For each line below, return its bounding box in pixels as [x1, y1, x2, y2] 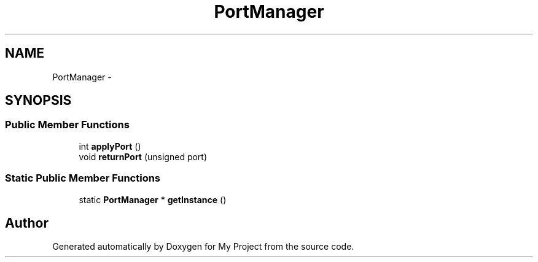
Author [5, 215, 49, 231]
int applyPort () [79, 141, 141, 152]
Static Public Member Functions [5, 172, 161, 185]
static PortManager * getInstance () [79, 194, 227, 205]
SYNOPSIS [5, 93, 72, 109]
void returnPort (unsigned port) [79, 151, 208, 162]
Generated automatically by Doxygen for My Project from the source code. [52, 241, 354, 252]
